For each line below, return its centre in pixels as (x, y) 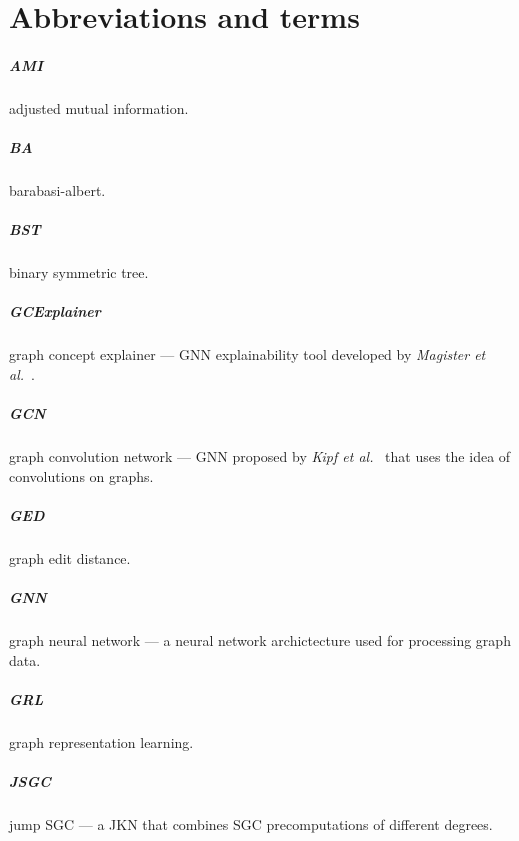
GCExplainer (55, 311)
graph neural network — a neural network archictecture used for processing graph (260, 640)
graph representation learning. (101, 741)
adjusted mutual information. (99, 107)
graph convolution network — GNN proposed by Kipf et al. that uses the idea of (260, 456)
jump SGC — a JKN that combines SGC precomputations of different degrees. (251, 823)
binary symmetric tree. (79, 272)
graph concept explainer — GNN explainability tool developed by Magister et (247, 354)
